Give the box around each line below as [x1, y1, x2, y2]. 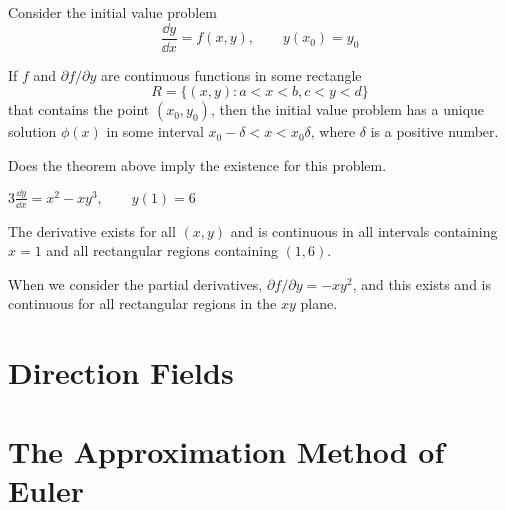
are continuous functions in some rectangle [101, 64, 362, 85]
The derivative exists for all [8, 220, 176, 241]
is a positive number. [370, 121, 499, 142]
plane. [300, 293, 338, 314]
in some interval [106, 121, 204, 142]
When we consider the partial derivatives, [8, 273, 263, 294]
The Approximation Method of [8, 430, 445, 471]
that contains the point [8, 99, 150, 120]
